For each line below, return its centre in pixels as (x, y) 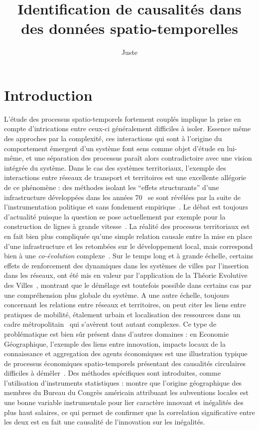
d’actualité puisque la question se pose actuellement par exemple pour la (115, 216)
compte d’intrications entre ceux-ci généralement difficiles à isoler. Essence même (128, 128)
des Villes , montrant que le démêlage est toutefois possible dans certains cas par (128, 285)
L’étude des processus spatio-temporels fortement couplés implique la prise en (123, 118)
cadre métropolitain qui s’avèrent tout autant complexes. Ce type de (110, 324)
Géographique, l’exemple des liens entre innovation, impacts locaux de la (115, 343)
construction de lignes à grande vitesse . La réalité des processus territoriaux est (127, 226)
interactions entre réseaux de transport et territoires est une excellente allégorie (125, 177)
